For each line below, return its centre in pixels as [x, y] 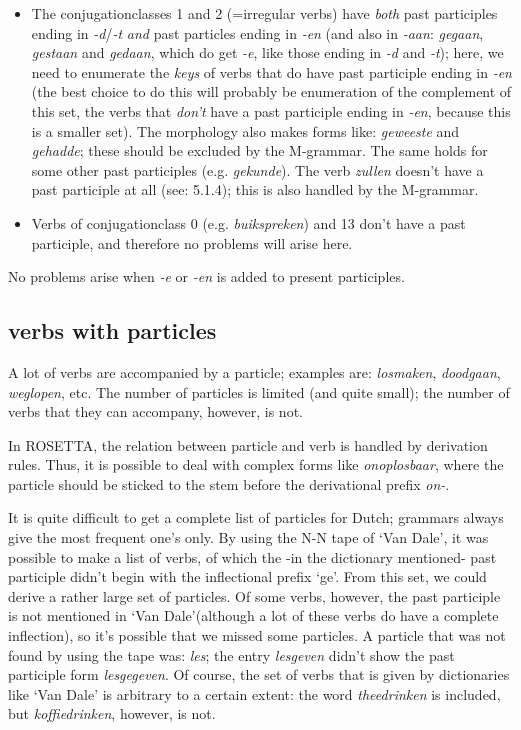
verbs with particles [112, 330]
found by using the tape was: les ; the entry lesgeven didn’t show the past [231, 654]
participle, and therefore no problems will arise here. [192, 242]
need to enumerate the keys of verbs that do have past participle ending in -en [271, 71]
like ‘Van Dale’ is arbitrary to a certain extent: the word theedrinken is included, [254, 693]
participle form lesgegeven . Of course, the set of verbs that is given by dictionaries [259, 674]
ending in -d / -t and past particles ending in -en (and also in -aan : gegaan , [257, 32]
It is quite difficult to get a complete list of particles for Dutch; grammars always [256, 517]
